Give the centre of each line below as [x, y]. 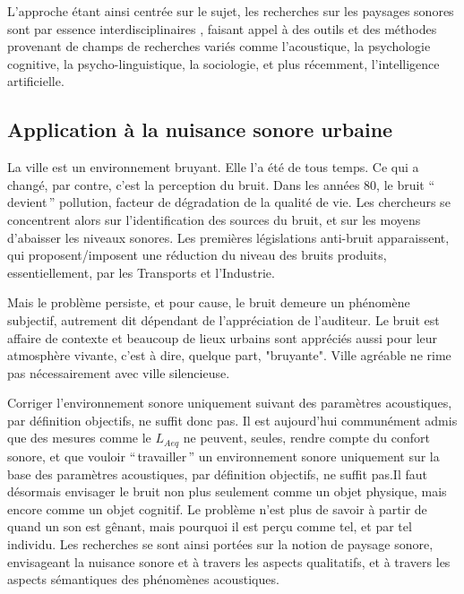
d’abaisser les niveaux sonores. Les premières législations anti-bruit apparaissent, [228, 237]
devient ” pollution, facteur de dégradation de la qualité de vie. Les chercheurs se [229, 202]
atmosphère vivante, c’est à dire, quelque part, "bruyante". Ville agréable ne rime [229, 355]
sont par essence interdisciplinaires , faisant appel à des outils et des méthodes [222, 28]
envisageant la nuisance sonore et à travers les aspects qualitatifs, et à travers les [229, 561]
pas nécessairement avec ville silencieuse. [119, 372]
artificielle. [36, 81]
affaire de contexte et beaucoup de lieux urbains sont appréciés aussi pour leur [223, 337]
